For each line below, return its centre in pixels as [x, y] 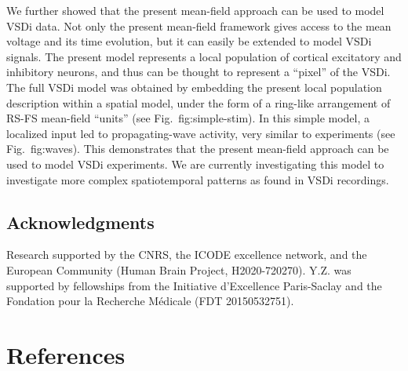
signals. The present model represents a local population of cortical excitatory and [204, 56]
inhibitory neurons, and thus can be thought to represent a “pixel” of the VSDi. [199, 72]
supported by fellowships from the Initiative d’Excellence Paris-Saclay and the [194, 285]
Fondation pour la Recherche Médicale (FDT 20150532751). [150, 301]
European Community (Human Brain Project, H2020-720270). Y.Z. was [179, 269]
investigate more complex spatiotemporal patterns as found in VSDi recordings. [198, 179]
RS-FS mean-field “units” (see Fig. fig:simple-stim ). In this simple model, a [188, 118]
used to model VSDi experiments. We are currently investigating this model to [195, 164]
